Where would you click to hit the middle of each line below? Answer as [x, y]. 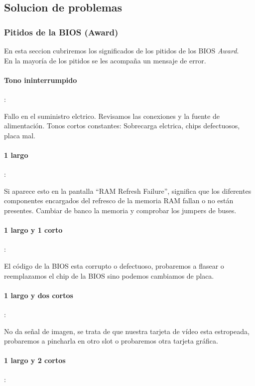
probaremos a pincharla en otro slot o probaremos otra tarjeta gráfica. [111, 341]
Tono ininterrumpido [41, 80]
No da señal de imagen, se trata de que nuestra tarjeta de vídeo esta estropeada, [127, 331]
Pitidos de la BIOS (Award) [61, 32]
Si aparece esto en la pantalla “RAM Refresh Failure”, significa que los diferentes [128, 191]
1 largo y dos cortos [39, 295]
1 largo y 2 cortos [35, 360]
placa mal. [20, 135]
